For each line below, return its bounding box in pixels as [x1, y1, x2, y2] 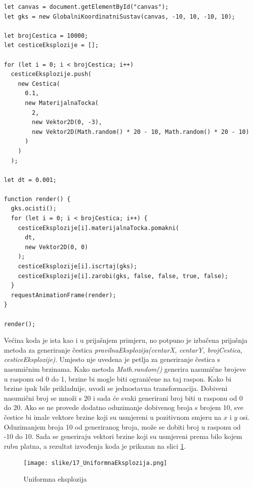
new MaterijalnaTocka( [24, 99, 99, 106]
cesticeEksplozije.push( [11, 71, 92, 78]
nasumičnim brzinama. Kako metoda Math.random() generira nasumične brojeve [4, 363, 246, 374]
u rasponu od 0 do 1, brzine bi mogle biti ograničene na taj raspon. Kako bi [4, 373, 231, 384]
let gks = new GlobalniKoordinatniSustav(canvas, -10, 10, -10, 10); [4, 13, 235, 20]
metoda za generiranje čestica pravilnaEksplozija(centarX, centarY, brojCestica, [4, 344, 243, 355]
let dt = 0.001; [4, 176, 57, 183]
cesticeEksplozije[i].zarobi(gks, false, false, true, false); [18, 272, 229, 280]
